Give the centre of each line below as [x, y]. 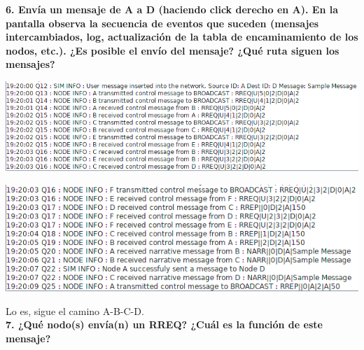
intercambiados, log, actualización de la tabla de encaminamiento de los [182, 37]
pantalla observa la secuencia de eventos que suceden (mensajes [162, 23]
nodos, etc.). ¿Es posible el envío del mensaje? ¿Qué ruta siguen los [173, 50]
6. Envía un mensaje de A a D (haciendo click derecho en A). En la [172, 9]
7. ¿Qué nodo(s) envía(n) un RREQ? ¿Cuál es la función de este [164, 324]
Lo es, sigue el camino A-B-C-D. [75, 310]
